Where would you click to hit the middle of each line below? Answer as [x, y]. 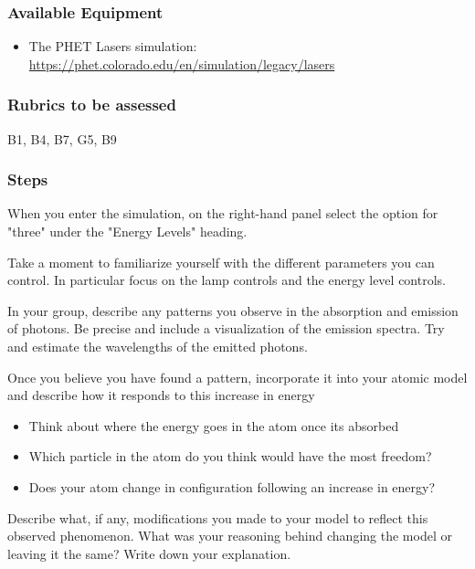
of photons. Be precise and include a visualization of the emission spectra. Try [226, 328]
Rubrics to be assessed [92, 105]
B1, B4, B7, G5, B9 [62, 138]
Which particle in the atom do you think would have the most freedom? [230, 456]
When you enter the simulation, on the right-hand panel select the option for [223, 213]
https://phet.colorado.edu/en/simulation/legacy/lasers [182, 63]
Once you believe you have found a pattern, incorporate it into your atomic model [237, 377]
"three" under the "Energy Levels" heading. [127, 232]
